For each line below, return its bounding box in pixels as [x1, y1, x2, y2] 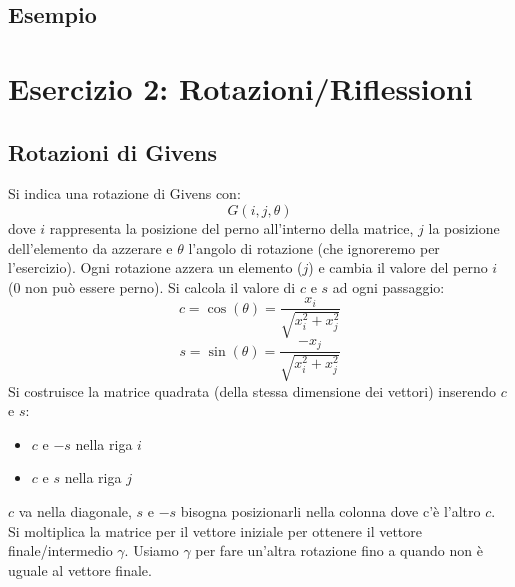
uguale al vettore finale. [8, 559, 152, 580]
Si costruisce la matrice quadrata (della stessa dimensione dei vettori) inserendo [8, 380, 496, 401]
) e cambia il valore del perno [308, 257, 488, 278]
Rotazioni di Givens [8, 136, 217, 167]
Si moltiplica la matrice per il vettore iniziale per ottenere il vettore [8, 520, 422, 541]
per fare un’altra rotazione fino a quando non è [195, 540, 483, 561]
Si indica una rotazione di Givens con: [8, 183, 241, 204]
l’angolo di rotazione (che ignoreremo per [188, 237, 440, 258]
